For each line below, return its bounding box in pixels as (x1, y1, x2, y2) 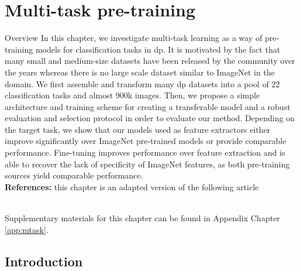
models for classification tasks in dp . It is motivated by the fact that (35, 43, 281, 55)
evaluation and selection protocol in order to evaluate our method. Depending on (5, 112, 295, 124)
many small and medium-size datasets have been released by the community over (5, 54, 295, 67)
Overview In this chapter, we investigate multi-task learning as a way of (5, 32, 263, 44)
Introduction (5, 252, 83, 270)
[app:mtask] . (5, 223, 49, 235)
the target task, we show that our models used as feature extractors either (5, 123, 271, 135)
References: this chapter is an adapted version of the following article (5, 180, 259, 193)
